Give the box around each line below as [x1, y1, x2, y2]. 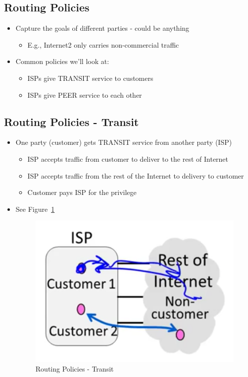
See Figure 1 [15, 203, 55, 214]
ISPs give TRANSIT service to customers [27, 72, 153, 83]
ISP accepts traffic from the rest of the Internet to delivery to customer [27, 170, 244, 181]
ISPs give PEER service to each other [27, 89, 142, 100]
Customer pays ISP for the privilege [27, 187, 137, 197]
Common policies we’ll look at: [15, 56, 109, 66]
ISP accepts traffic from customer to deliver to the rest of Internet [27, 153, 229, 164]
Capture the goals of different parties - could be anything [15, 23, 190, 33]
